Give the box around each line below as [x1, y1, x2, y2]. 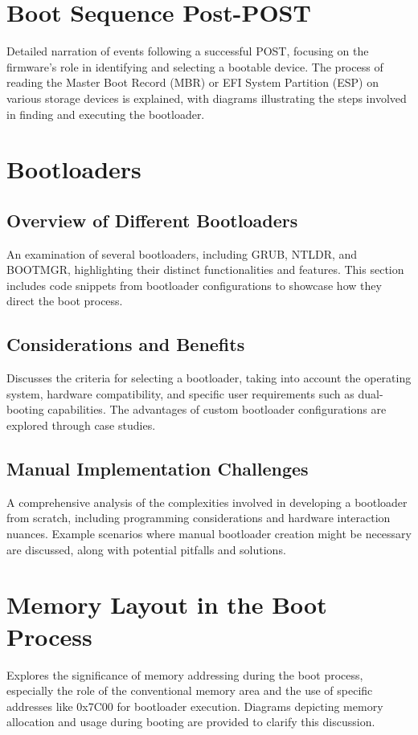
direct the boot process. [6, 292, 123, 309]
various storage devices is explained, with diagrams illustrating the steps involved [6, 89, 407, 106]
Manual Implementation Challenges [6, 456, 309, 481]
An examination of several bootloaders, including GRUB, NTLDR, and [6, 245, 358, 262]
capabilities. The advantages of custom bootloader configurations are [47, 401, 387, 418]
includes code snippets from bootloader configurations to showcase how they [6, 276, 382, 293]
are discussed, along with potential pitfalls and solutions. [6, 541, 286, 557]
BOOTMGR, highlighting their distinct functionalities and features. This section [6, 261, 404, 278]
